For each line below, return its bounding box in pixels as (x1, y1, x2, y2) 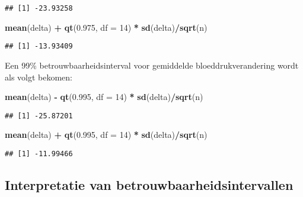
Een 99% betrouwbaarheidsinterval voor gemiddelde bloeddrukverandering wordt (5, 59, 299, 71)
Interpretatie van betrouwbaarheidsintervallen (5, 175, 294, 193)
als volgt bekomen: (5, 70, 73, 83)
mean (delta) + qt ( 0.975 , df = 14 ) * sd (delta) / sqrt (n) (5, 21, 208, 33)
